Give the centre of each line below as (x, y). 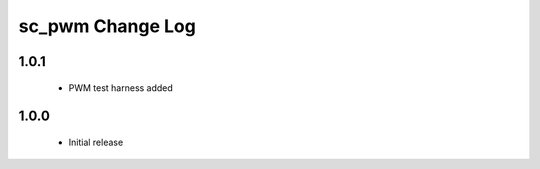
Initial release (96, 142)
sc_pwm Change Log (107, 26)
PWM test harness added (121, 87)
